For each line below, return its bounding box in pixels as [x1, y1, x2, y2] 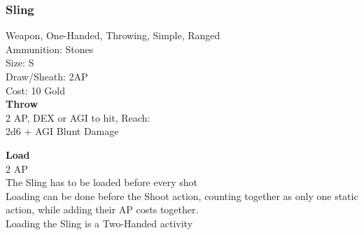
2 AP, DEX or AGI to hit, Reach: [6, 110, 150, 124]
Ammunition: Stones [6, 41, 94, 56]
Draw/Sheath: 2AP [6, 69, 88, 83]
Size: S [6, 55, 34, 70]
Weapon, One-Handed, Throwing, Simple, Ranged [6, 28, 220, 43]
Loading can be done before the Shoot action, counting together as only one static [6, 188, 358, 203]
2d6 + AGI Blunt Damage [6, 124, 119, 138]
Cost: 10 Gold [6, 83, 65, 97]
